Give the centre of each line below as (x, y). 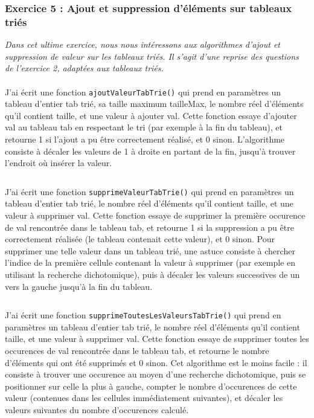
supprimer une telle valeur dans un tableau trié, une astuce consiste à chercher (150, 250)
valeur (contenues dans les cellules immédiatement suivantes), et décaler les (144, 398)
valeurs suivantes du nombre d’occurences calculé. (97, 409)
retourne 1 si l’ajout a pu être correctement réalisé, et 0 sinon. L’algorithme (145, 139)
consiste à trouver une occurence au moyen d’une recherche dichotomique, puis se (155, 374)
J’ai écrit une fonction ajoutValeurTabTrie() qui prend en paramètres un (143, 92)
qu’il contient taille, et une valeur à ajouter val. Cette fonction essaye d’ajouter (151, 115)
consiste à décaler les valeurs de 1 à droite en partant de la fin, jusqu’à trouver (150, 151)
